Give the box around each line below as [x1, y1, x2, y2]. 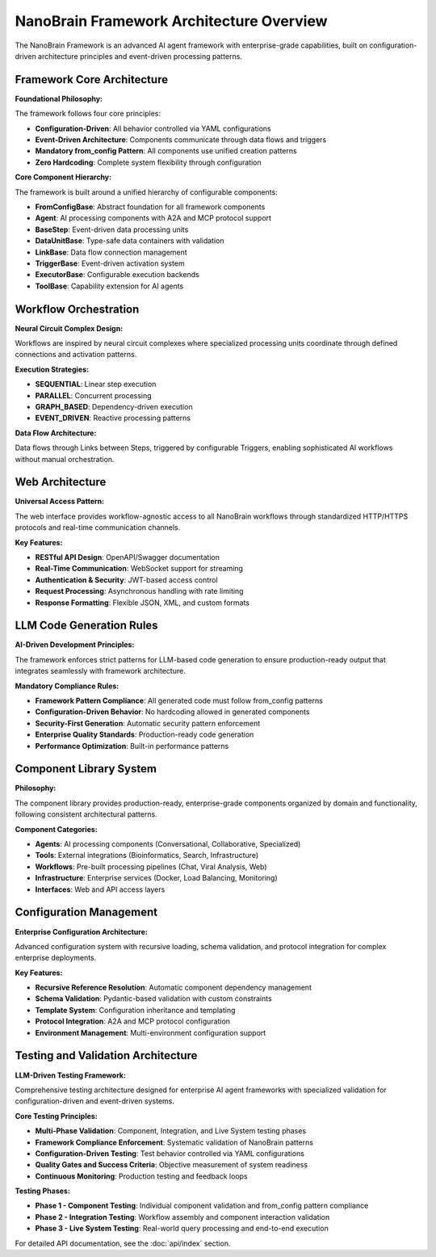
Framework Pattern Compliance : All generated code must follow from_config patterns [35, 696, 323, 706]
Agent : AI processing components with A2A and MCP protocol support [35, 213, 272, 223]
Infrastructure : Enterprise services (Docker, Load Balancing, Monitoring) [35, 873, 278, 883]
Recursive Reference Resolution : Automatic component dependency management [35, 982, 312, 993]
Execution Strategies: [15, 364, 89, 374]
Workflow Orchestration [15, 302, 140, 316]
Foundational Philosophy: [15, 94, 103, 103]
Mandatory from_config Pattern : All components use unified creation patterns [35, 146, 298, 156]
